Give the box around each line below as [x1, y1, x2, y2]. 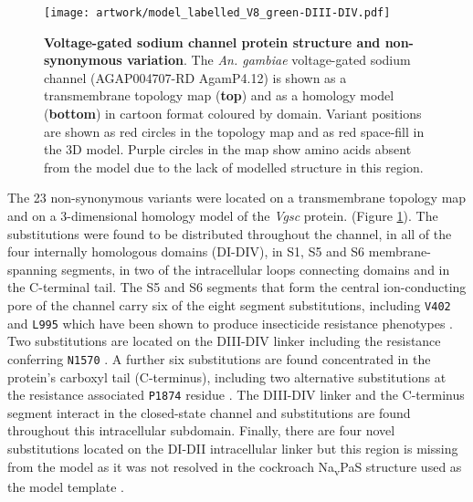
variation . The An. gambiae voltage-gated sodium [126, 50, 411, 69]
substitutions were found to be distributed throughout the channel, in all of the [7, 224, 452, 243]
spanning [7, 259, 58, 278]
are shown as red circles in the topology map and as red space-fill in [44, 121, 425, 141]
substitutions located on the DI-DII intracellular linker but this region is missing [7, 438, 458, 457]
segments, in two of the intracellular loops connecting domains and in [61, 259, 450, 278]
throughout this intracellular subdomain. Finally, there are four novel [7, 421, 395, 440]
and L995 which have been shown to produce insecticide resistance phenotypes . [7, 313, 453, 332]
